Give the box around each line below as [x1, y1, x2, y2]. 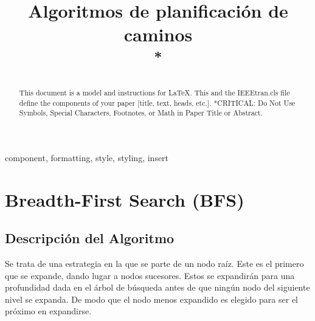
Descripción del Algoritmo [5, 229, 175, 247]
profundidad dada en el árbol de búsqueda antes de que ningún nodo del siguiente [5, 281, 310, 294]
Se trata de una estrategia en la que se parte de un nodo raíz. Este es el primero [5, 257, 304, 270]
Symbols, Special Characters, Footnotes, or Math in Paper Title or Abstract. [19, 108, 263, 118]
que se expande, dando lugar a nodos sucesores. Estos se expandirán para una [5, 269, 295, 281]
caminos [123, 22, 193, 47]
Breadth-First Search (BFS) [5, 187, 244, 212]
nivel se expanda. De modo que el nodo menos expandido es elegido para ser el [5, 292, 298, 305]
